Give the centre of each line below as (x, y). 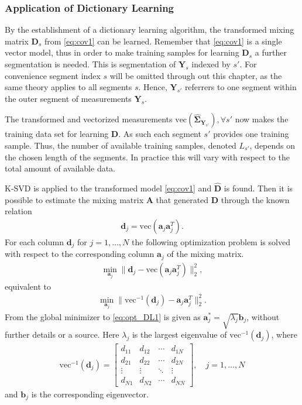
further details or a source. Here (62, 334)
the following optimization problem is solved (211, 241)
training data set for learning (57, 134)
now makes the (262, 119)
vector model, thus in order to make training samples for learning (122, 52)
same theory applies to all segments (68, 87)
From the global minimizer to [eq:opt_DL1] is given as (103, 316)
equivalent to (28, 286)
